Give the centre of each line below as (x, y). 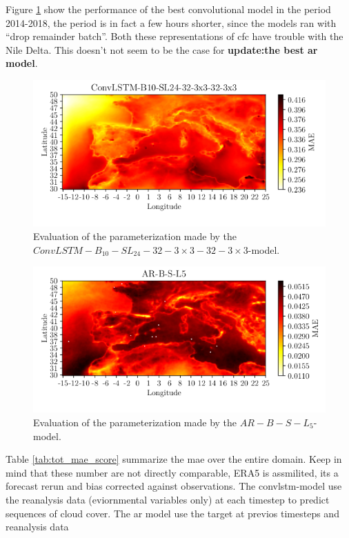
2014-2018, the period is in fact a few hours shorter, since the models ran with (171, 22)
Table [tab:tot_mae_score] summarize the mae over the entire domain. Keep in (174, 459)
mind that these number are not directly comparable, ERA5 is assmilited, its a (172, 472)
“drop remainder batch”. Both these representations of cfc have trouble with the (174, 36)
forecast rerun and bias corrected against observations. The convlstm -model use (174, 486)
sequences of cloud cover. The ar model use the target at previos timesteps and (172, 513)
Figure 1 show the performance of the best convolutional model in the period (168, 9)
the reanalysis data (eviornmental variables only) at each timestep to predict (168, 499)
